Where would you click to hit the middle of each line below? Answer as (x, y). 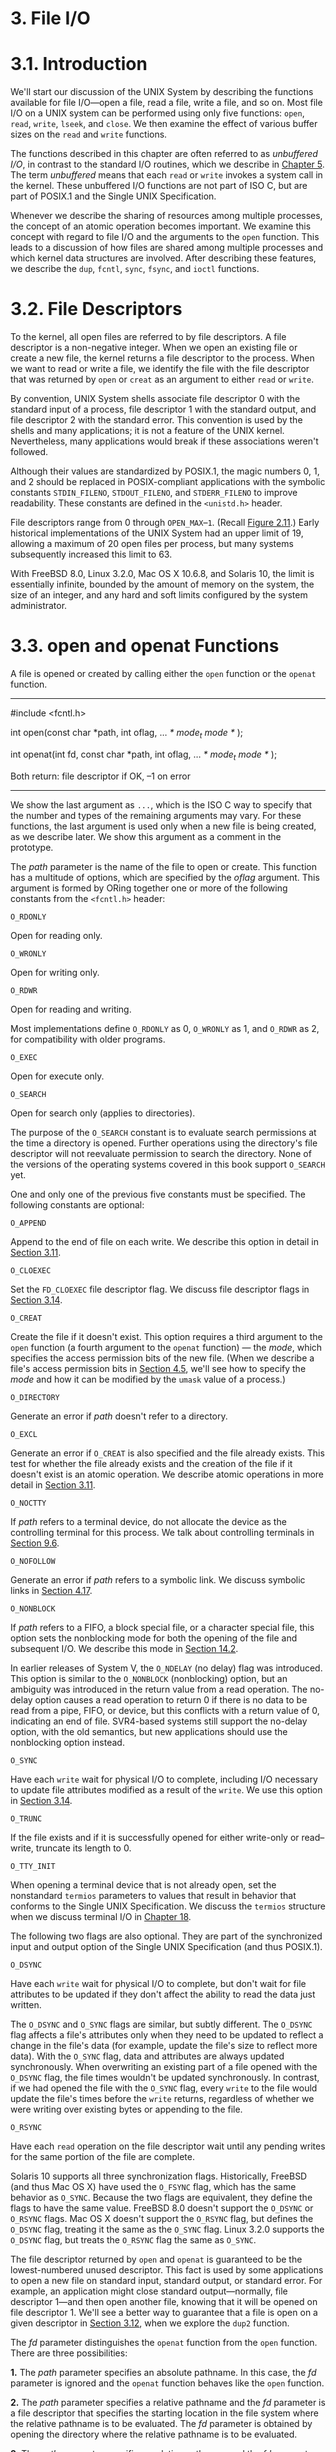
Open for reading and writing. (71, 1009)
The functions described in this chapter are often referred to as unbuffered (164, 154)
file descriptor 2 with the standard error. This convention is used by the (156, 420)
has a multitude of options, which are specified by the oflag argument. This (165, 877)
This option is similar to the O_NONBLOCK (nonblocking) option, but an (149, 1678)
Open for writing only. (55, 972)
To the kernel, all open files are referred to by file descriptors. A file (148, 337)
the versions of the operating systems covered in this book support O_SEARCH (168, 1164)
